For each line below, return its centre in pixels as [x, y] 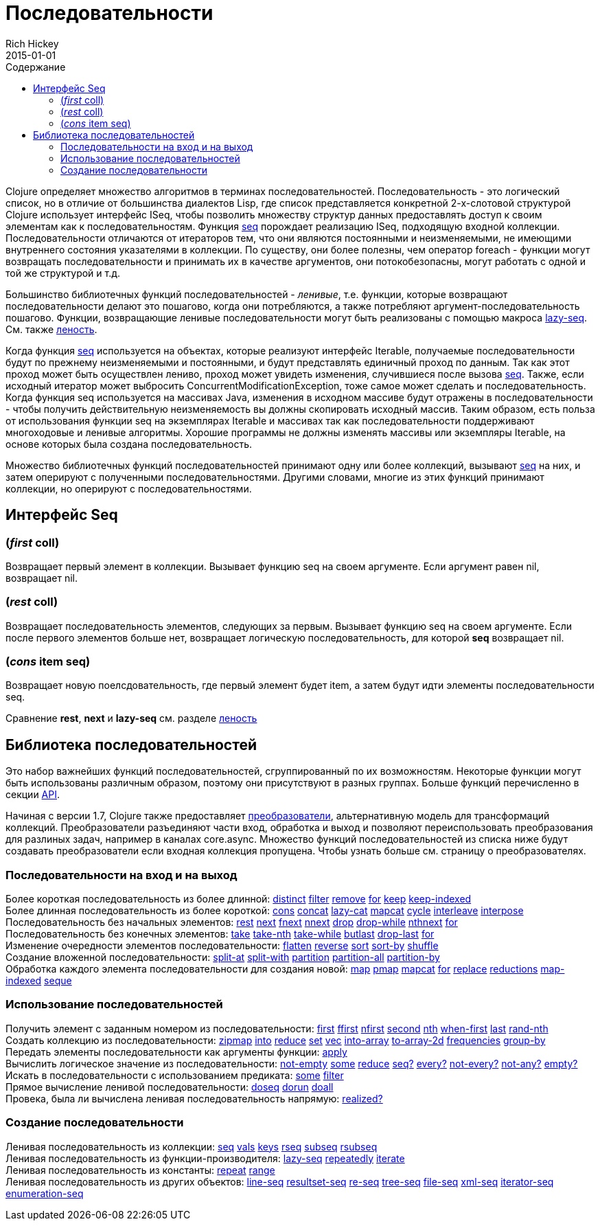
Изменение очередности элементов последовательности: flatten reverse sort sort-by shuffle [222, 946]
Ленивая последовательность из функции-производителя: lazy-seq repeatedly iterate [205, 1158]
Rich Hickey [32, 43]
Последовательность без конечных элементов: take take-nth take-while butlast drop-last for [220, 934]
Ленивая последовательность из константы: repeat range [140, 1170]
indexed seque [39, 981]
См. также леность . [51, 329]
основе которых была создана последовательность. [129, 444]
